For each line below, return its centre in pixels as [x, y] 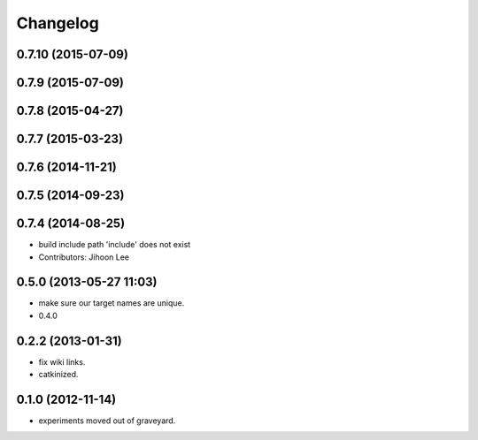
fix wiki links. [62, 361]
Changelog [58, 23]
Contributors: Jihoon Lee [84, 257]
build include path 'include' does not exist [115, 245]
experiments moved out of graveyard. [107, 421]
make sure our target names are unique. [112, 303]
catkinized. [58, 375]
